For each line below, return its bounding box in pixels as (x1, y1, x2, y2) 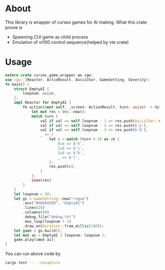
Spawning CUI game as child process (12, 34, 88, 40)
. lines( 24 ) (23, 205, 45, 210)
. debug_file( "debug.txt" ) (23, 214, 76, 219)
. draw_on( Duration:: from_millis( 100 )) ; (23, 223, 105, 229)
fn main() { (5, 82, 29, 87)
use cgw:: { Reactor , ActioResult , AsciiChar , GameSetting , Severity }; (5, 77, 151, 82)
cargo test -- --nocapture (5, 260, 60, 266)
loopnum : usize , (23, 91, 56, 96)
